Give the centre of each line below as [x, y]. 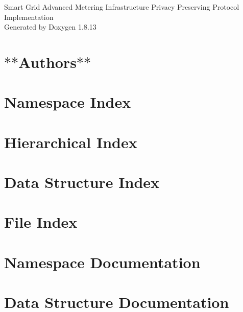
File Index [41, 222]
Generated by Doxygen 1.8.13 [50, 27]
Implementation [29, 17]
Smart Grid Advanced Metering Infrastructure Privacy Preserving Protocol [122, 7]
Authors [47, 62]
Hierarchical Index [71, 142]
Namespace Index [68, 102]
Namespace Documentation [102, 262]
